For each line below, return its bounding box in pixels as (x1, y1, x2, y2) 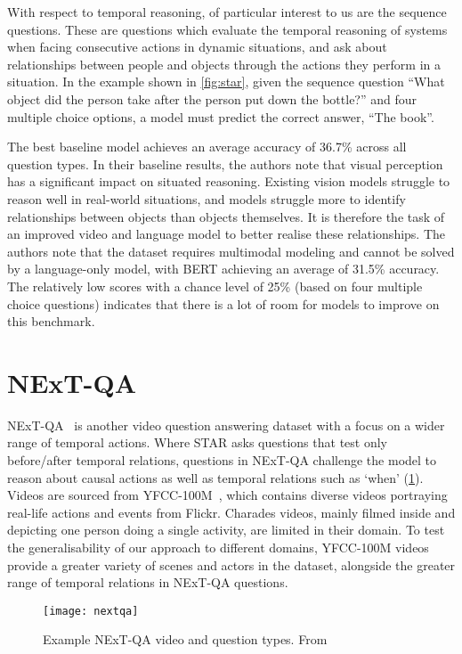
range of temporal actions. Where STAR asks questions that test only (7, 433, 387, 452)
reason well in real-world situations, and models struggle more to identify (7, 189, 406, 208)
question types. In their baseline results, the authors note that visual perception (7, 154, 443, 173)
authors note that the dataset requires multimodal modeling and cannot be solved (7, 241, 455, 260)
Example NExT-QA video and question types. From (43, 630, 328, 649)
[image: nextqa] (43, 604, 139, 617)
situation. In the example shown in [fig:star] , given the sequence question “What (7, 72, 445, 91)
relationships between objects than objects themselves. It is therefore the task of (7, 207, 445, 225)
